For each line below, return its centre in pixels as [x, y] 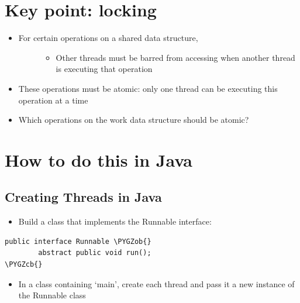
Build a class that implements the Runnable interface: [115, 221]
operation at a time [53, 100]
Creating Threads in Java [83, 197]
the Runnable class [52, 295]
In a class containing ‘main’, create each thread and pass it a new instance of [156, 283]
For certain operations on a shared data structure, [108, 38]
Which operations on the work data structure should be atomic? [134, 120]
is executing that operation [104, 69]
